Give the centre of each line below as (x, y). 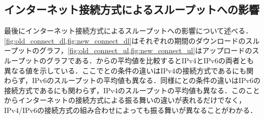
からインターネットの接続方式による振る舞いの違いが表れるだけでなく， (125, 100)
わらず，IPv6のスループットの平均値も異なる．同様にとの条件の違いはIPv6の (132, 80)
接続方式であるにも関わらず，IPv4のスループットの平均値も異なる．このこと (132, 90)
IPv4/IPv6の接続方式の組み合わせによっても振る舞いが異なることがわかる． (131, 110)
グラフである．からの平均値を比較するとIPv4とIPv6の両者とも (150, 60)
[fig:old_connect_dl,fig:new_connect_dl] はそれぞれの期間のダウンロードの (125, 40)
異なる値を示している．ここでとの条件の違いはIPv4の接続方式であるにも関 (129, 70)
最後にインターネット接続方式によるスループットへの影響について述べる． (128, 31)
